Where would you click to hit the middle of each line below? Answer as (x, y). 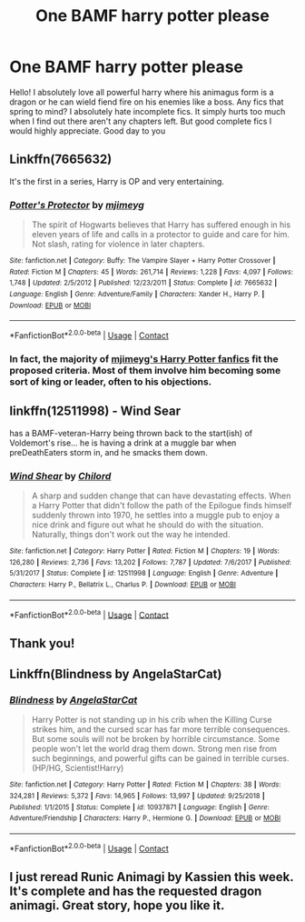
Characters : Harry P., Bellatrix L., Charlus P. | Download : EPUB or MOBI (123, 584)
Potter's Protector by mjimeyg (77, 205)
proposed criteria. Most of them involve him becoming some (145, 370)
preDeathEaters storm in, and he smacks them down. (109, 452)
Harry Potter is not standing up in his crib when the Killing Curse (152, 720)
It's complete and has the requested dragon (136, 892)
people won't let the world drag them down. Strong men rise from (154, 749)
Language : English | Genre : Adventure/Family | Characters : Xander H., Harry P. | (137, 295)
